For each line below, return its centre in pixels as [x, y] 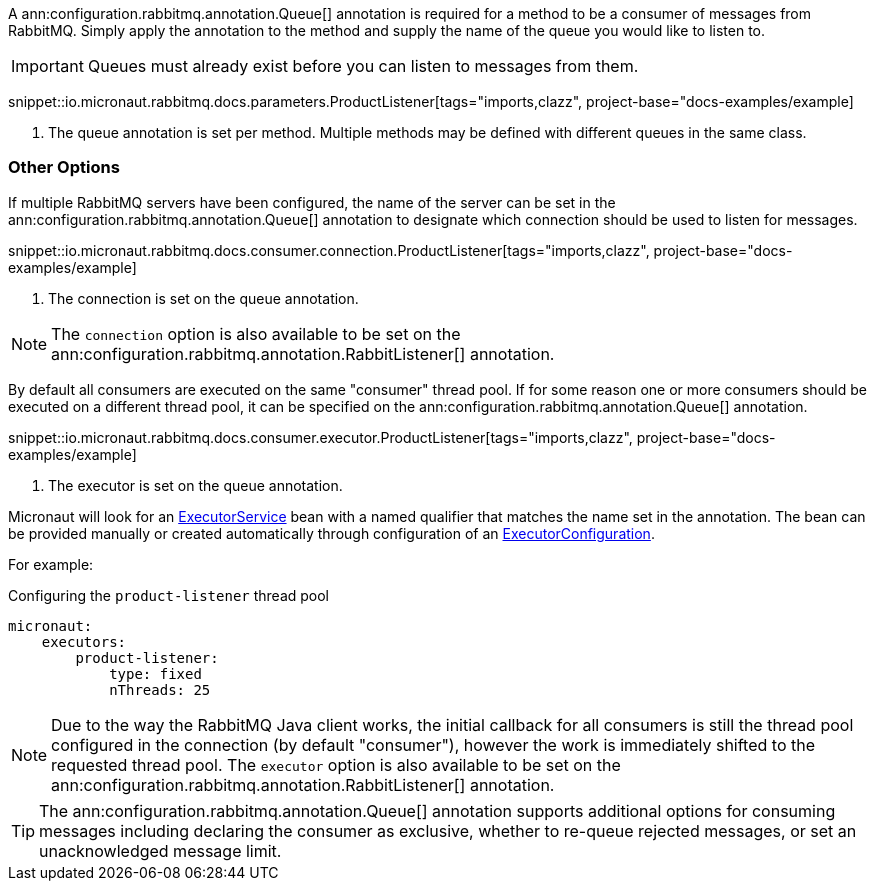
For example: [51, 564]
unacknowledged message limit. [160, 850]
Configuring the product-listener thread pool [169, 595]
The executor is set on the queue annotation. [195, 485]
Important [47, 66]
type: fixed [155, 673]
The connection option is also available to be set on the [256, 333]
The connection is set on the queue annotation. [203, 298]
